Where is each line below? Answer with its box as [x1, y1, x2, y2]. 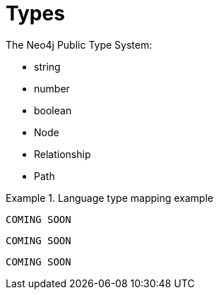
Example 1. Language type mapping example [6, 191, 213, 204]
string [34, 60, 61, 73]
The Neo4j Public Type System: [6, 38, 153, 51]
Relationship [34, 147, 91, 160]
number [34, 82, 70, 95]
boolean [34, 104, 72, 116]
